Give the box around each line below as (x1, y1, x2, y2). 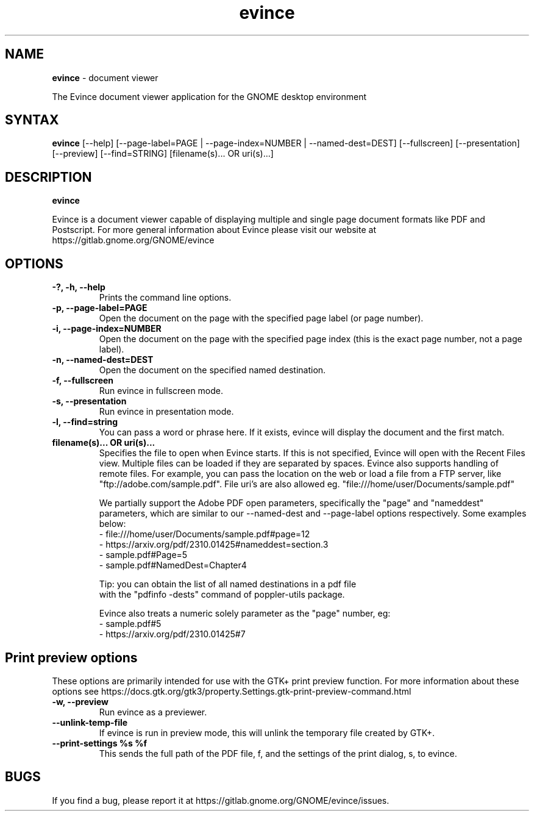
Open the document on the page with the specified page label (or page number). (99, 313, 424, 324)
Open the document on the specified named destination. (99, 365, 326, 376)
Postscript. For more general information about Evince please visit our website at (52, 224, 376, 235)
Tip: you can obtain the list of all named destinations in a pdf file (99, 579, 357, 590)
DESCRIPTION (5, 169, 92, 185)
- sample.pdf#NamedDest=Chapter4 (99, 560, 247, 571)
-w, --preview (52, 696, 109, 707)
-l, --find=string (52, 417, 118, 428)
